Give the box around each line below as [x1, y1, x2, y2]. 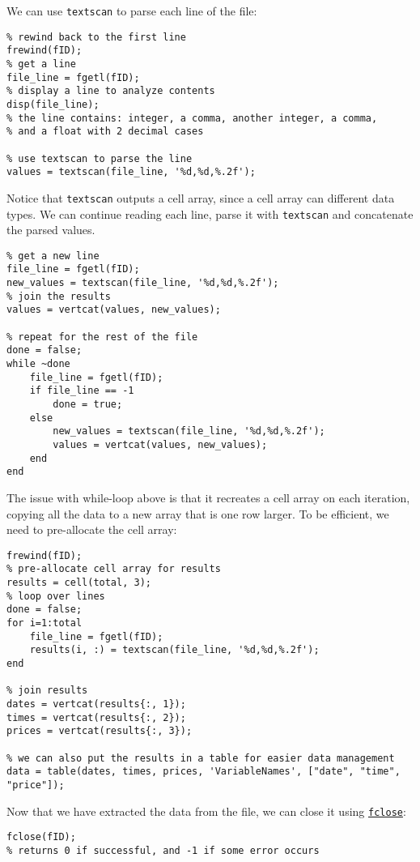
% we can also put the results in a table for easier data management [6, 752, 395, 764]
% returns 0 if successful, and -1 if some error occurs [6, 844, 320, 856]
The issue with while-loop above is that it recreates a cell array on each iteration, [6, 489, 410, 506]
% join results [6, 685, 88, 697]
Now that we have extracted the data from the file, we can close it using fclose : [6, 802, 406, 819]
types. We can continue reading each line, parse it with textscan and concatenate [6, 205, 414, 222]
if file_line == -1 [29, 385, 134, 397]
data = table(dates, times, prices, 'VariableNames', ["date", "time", [6, 766, 401, 778]
